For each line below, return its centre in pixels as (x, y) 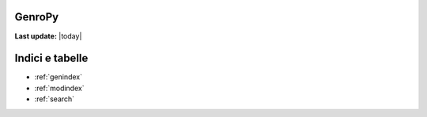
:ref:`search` (55, 99)
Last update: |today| (48, 36)
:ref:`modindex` (59, 88)
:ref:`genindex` (59, 77)
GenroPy (37, 17)
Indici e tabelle (51, 58)
